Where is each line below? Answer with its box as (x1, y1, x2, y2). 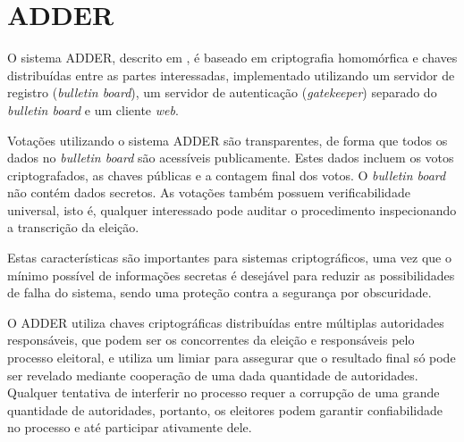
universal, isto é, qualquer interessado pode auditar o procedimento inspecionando (7, 200, 457, 219)
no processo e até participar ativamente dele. (7, 418, 252, 437)
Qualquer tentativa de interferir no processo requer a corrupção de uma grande (7, 383, 440, 402)
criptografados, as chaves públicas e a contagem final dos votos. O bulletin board (7, 165, 446, 184)
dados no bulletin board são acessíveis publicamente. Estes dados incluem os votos (7, 148, 454, 167)
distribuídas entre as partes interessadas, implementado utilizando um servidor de (7, 65, 455, 84)
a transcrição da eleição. (7, 218, 139, 237)
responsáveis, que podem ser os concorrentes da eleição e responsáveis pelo (7, 330, 415, 349)
